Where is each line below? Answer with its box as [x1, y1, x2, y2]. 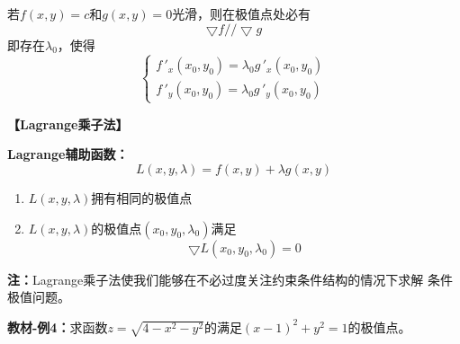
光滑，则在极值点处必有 [172, 4, 311, 22]
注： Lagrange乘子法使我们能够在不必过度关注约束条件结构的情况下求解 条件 [7, 269, 453, 288]
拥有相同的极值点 [91, 188, 193, 207]
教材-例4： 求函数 [7, 317, 108, 336]
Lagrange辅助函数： [7, 145, 129, 163]
